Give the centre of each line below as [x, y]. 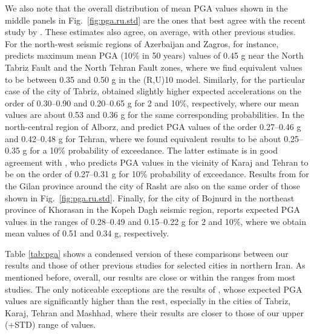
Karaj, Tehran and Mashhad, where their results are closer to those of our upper [154, 312]
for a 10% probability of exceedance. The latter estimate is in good [154, 150]
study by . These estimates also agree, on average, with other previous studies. [150, 32]
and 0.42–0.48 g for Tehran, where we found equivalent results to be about [143, 138]
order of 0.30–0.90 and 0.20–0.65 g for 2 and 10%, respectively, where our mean [152, 102]
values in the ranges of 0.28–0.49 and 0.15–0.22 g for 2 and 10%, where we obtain [156, 221]
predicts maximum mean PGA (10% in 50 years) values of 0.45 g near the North [154, 55]
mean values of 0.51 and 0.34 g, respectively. [87, 233]
